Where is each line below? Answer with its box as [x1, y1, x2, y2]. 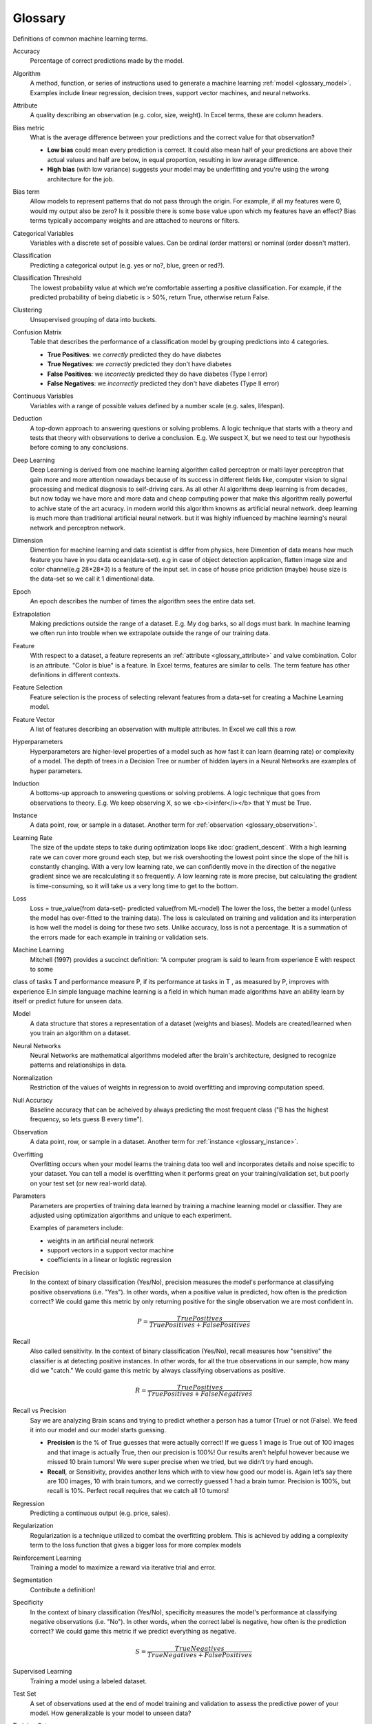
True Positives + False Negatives [147, 1390, 253, 1398]
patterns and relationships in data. [30, 1061, 127, 1069]
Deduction [12, 414, 43, 423]
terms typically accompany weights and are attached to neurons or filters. [30, 217, 240, 225]
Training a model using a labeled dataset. [30, 1676, 147, 1685]
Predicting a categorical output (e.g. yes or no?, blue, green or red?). [30, 261, 225, 269]
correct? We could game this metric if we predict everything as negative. [30, 1627, 237, 1636]
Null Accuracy [12, 1096, 53, 1104]
